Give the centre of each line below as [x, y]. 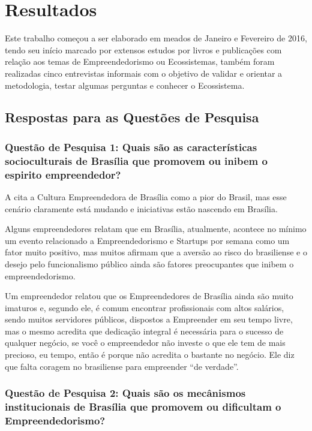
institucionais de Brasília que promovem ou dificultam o [143, 407]
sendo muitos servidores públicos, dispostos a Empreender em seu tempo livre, [149, 319]
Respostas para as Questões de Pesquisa [132, 117]
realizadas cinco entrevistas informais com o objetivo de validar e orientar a [144, 73]
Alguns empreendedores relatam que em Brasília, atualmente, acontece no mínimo [156, 229]
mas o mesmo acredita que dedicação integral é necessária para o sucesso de [144, 331]
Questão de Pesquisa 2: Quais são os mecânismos [125, 393]
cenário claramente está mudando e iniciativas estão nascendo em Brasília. [141, 208]
